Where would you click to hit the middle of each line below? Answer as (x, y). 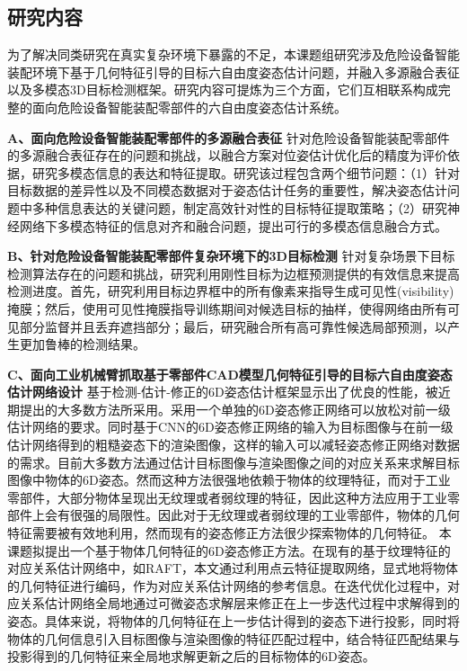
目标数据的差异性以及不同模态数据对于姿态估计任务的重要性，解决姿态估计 (227, 190)
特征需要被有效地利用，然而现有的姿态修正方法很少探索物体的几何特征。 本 (229, 533)
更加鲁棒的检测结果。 (82, 344)
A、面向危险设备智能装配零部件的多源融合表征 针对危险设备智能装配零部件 (229, 137)
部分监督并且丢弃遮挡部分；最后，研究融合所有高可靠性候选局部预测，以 (233, 326)
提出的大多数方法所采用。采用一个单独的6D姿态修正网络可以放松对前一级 (235, 409)
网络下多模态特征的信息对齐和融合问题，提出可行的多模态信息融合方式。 (233, 225)
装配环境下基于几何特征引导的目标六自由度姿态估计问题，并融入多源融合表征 (233, 72)
